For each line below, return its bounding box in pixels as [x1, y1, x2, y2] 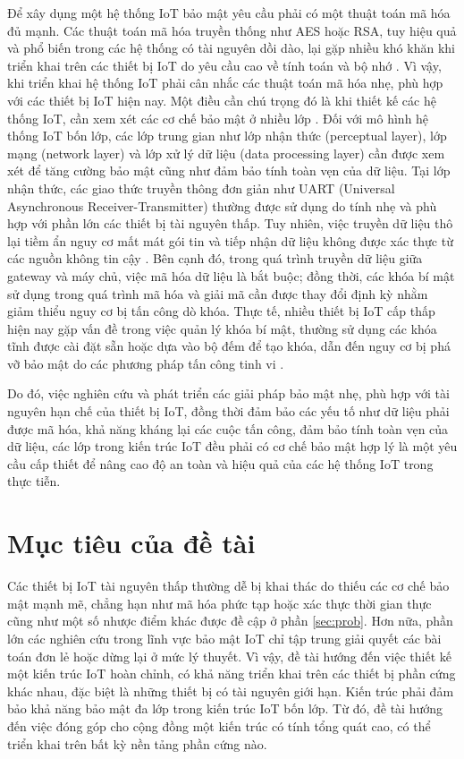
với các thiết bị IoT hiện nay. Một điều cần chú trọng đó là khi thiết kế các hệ [7, 90, 436, 109]
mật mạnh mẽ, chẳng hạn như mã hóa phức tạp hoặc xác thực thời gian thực [7, 593, 432, 612]
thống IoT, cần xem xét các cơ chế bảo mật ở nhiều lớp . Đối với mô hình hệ [7, 108, 429, 127]
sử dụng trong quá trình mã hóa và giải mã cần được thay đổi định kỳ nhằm [7, 284, 428, 303]
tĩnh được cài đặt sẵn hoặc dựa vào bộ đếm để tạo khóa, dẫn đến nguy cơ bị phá [7, 337, 451, 355]
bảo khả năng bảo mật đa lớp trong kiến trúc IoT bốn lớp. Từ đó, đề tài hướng [7, 699, 443, 718]
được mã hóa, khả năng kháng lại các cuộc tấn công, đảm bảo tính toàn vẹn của [7, 419, 449, 438]
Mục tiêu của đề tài [7, 524, 256, 561]
